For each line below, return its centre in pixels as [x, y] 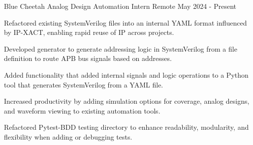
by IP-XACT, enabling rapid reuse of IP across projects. [89, 32]
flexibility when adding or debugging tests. [68, 136]
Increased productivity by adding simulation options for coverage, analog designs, [127, 101]
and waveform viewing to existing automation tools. [82, 110]
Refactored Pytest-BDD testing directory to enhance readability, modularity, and [126, 127]
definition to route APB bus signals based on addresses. [88, 58]
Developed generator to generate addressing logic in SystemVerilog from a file [121, 48]
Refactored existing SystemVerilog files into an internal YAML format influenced [126, 22]
